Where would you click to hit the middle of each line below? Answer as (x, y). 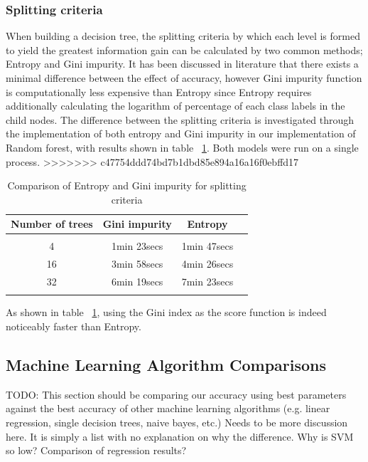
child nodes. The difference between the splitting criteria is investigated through (180, 119)
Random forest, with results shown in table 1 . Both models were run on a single (182, 147)
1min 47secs (207, 246)
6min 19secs (137, 282)
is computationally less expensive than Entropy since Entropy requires (159, 91)
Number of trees (52, 224)
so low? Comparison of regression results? (96, 450)
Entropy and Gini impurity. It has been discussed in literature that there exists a (182, 64)
